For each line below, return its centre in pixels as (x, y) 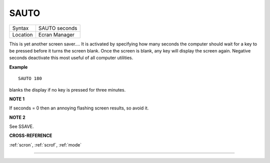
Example (18, 67)
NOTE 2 (17, 117)
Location (22, 34)
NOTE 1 (17, 99)
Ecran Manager (56, 34)
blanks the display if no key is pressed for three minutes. (67, 89)
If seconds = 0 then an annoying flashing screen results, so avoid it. (79, 108)
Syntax (20, 28)
